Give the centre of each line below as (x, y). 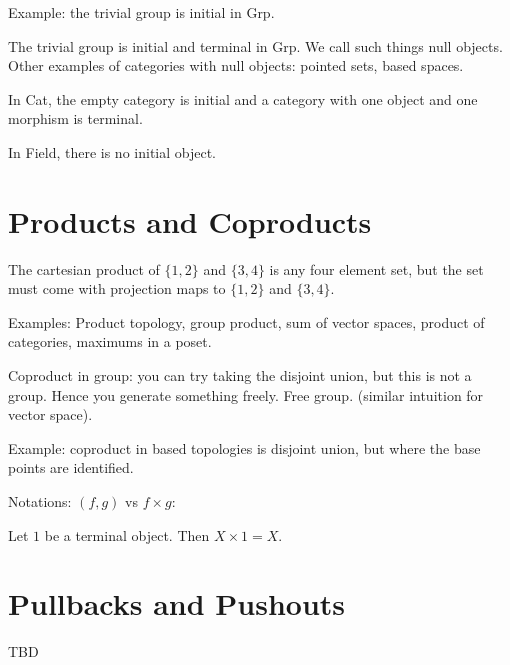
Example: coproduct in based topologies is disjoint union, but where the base (244, 447)
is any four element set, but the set (376, 268)
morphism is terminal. (75, 118)
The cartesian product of (84, 268)
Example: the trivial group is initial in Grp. (141, 12)
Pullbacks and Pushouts (177, 603)
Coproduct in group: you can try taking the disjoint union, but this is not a (240, 375)
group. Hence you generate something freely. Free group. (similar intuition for (246, 394)
